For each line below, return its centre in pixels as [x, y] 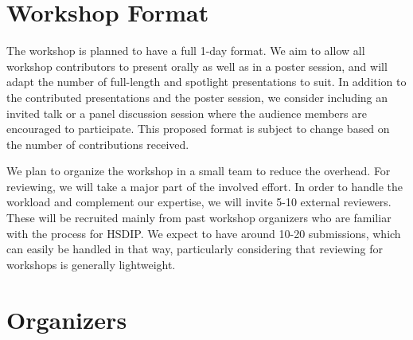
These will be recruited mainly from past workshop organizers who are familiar [199, 218]
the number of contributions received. [98, 144]
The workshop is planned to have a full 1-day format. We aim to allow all [186, 51]
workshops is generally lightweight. [91, 264]
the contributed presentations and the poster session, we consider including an [197, 97]
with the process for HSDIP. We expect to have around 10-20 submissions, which [204, 233]
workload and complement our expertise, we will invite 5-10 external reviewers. [199, 202]
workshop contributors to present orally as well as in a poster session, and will [197, 66]
